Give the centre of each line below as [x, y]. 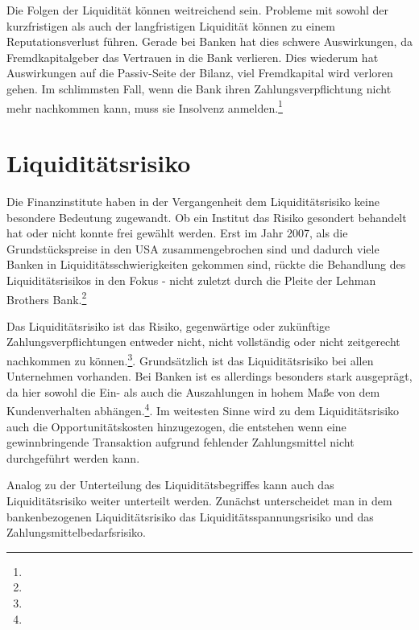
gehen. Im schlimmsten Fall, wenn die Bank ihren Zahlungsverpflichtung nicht [199, 88]
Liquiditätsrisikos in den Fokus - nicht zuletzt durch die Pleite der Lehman [191, 280]
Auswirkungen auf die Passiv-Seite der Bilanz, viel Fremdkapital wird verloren [200, 73]
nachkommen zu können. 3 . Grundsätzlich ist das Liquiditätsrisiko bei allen [190, 359]
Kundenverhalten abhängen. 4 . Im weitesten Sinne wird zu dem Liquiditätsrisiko [203, 410]
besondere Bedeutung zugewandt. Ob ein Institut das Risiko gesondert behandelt [207, 217]
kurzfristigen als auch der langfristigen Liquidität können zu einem [171, 25]
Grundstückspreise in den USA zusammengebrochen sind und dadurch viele [193, 248]
